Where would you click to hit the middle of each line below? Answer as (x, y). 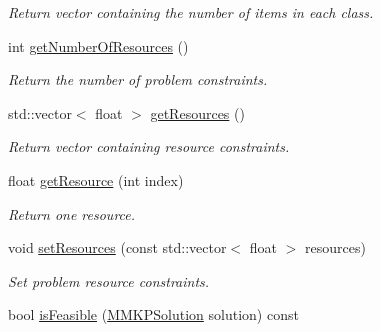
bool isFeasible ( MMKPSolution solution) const (153, 314)
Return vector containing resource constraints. (149, 146)
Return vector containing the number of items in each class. (191, 12)
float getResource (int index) (96, 179)
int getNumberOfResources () (98, 45)
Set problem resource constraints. (109, 280)
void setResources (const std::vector (117, 247)
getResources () (197, 112)
